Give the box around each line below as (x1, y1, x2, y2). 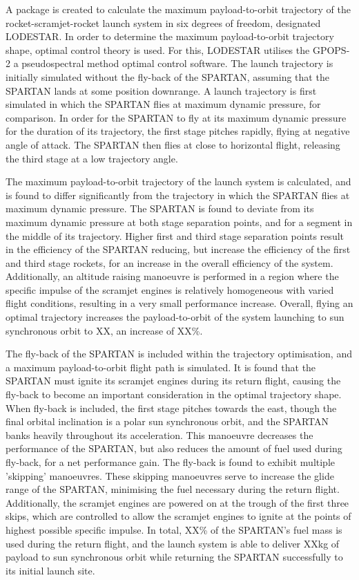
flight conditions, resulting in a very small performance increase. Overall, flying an (6, 296, 353, 310)
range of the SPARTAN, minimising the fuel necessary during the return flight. (6, 482, 340, 496)
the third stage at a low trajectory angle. (6, 151, 178, 165)
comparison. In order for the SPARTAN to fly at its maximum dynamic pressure (6, 110, 347, 124)
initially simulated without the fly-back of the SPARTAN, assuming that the (6, 69, 329, 84)
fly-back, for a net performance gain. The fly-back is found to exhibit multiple (6, 455, 336, 469)
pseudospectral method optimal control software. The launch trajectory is (21, 56, 333, 71)
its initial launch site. (6, 563, 95, 577)
